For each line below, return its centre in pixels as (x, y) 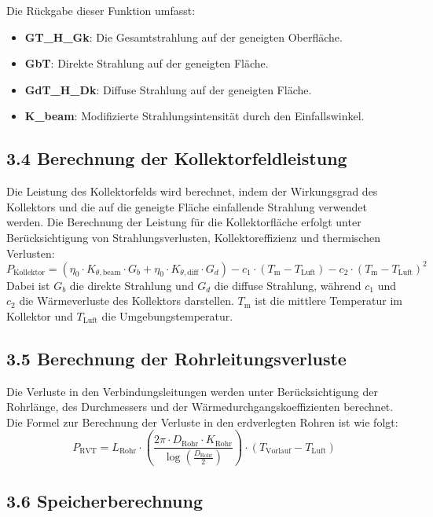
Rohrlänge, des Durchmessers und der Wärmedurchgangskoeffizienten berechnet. (200, 407)
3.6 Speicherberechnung (105, 500)
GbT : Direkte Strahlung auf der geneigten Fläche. (147, 63)
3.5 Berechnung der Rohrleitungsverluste (176, 358)
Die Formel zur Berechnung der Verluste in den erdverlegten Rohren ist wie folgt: (202, 422)
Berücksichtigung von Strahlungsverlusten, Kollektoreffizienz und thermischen (193, 237)
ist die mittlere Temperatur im (328, 301)
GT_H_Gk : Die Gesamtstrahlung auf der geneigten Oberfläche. (183, 37)
